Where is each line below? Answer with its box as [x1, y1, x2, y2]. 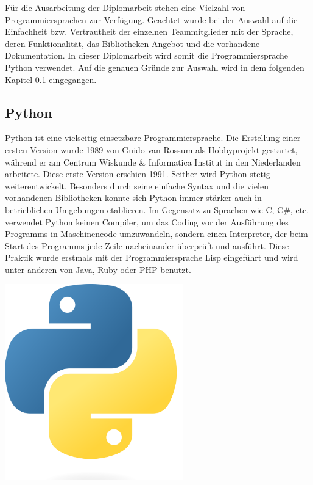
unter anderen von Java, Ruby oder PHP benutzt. [5, 263, 191, 275]
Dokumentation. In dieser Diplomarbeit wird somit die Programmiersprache [5, 49, 289, 62]
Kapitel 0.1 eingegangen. [5, 73, 97, 86]
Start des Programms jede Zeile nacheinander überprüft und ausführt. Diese [5, 239, 289, 252]
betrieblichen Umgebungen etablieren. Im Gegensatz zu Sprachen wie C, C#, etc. [5, 203, 309, 216]
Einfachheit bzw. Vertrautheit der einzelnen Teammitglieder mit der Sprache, [5, 25, 294, 38]
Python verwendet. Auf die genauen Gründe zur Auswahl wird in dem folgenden [5, 60, 304, 73]
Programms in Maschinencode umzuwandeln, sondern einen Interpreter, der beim [5, 227, 308, 240]
